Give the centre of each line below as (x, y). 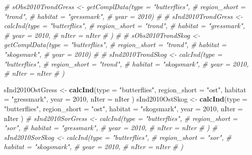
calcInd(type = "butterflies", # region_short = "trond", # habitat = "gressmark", (125, 26)
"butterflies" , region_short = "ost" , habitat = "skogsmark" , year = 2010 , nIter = (124, 108)
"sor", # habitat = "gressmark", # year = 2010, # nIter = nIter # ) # (111, 128)
